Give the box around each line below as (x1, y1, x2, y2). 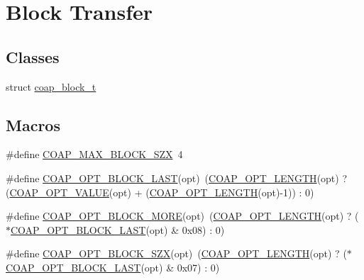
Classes (6, 45, 60, 67)
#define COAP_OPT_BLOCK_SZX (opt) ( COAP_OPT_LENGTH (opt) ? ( (6, 246, 347, 261)
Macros (6, 113, 60, 135)
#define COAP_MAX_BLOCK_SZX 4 (6, 147, 183, 162)
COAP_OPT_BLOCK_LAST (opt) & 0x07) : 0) (6, 259, 220, 274)
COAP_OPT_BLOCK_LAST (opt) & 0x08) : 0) (11, 222, 225, 237)
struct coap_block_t (6, 79, 96, 94)
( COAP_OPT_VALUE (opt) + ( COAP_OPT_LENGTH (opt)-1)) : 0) (6, 184, 314, 199)
